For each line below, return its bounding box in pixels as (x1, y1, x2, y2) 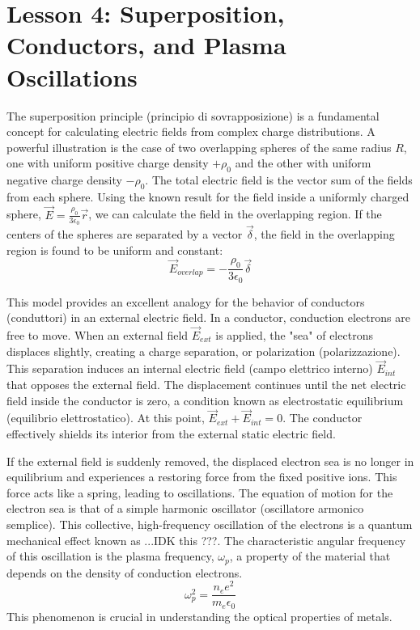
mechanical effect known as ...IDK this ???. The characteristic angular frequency (6, 531, 406, 548)
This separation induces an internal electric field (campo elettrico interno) (6, 360, 373, 377)
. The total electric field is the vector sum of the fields (145, 171, 413, 188)
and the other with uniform (235, 154, 371, 171)
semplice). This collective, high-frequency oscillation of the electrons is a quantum (6, 515, 413, 532)
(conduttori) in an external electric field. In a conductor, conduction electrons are (6, 309, 410, 326)
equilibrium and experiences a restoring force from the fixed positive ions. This (6, 468, 397, 485)
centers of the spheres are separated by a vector (6, 226, 243, 243)
